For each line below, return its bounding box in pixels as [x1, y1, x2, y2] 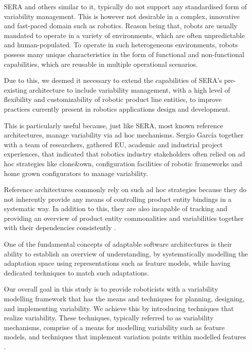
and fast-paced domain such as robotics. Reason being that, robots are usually [4, 20, 237, 31]
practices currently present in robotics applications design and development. [4, 103, 231, 114]
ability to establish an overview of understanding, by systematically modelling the [4, 248, 248, 258]
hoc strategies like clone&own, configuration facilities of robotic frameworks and [4, 158, 242, 168]
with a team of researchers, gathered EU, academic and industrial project [4, 139, 223, 149]
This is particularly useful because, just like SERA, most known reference [4, 120, 223, 130]
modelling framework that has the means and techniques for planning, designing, [4, 294, 245, 304]
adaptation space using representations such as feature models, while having [4, 258, 231, 268]
